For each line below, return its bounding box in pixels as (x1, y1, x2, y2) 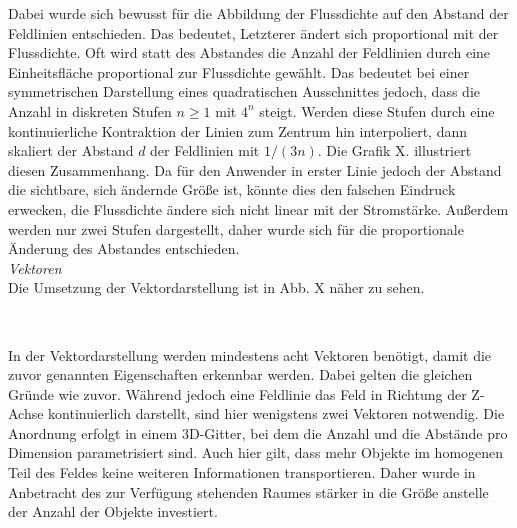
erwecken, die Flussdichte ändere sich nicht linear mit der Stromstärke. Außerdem (8, 198, 509, 219)
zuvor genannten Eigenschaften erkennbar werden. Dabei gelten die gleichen (8, 364, 473, 385)
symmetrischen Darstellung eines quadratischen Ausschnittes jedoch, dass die (8, 81, 480, 102)
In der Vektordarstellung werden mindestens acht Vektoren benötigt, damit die (8, 344, 492, 365)
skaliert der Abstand (8, 140, 134, 161)
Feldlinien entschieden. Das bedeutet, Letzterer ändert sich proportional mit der (8, 22, 499, 43)
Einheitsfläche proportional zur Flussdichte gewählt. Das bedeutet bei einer (8, 61, 470, 82)
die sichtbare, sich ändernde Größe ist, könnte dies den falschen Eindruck (8, 179, 456, 200)
